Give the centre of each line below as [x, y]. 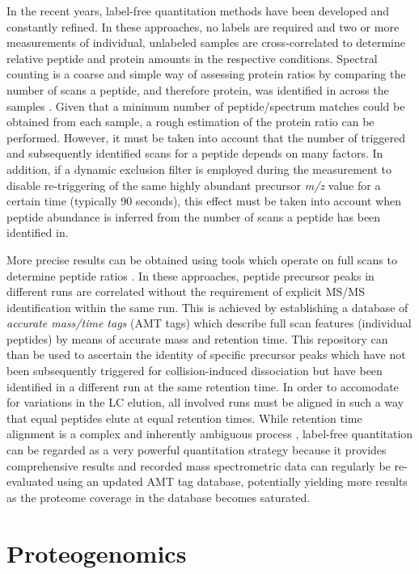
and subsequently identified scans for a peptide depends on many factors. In [195, 153]
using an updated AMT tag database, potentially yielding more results [232, 481]
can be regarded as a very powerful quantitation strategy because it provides [197, 450]
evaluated [30, 481]
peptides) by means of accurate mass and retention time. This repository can [197, 338]
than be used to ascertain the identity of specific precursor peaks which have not [206, 355]
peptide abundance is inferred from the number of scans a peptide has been [194, 216]
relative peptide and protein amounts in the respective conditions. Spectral [192, 58]
